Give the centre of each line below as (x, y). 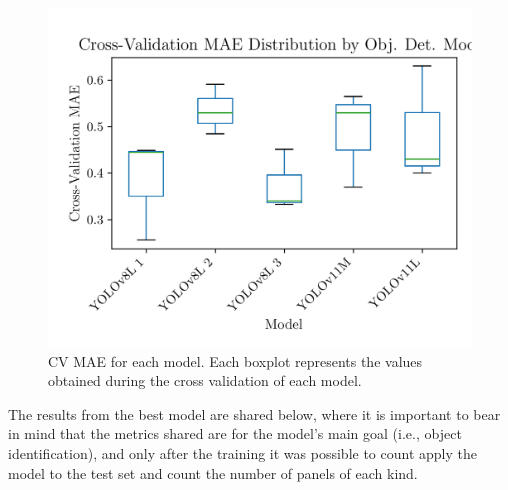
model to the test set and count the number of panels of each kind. (213, 472)
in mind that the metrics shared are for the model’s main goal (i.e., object (235, 433)
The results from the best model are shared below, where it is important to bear (254, 413)
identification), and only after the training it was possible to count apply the (242, 453)
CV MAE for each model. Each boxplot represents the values (235, 360)
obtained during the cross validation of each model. (205, 380)
